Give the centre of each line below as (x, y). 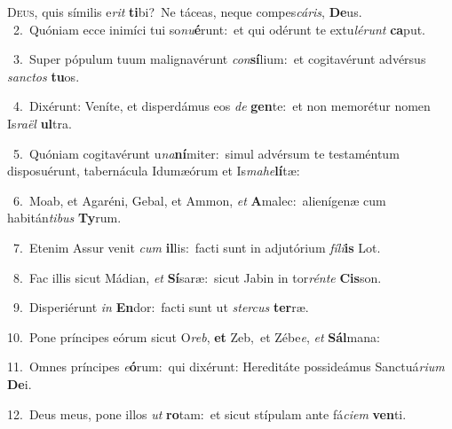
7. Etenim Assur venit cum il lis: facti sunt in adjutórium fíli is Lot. (197, 247)
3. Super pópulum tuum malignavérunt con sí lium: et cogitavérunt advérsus (219, 59)
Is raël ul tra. (40, 123)
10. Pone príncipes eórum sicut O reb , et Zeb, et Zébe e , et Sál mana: (194, 336)
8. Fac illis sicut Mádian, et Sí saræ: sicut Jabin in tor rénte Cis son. (197, 277)
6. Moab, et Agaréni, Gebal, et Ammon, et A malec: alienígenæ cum (199, 200)
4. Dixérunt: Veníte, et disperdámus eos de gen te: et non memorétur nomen (222, 106)
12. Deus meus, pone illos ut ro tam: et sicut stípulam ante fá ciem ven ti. (207, 413)
